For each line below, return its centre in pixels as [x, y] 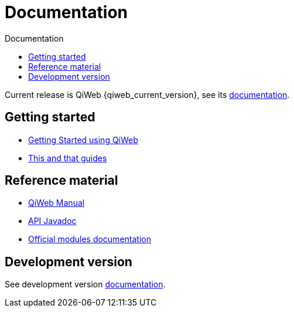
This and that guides [68, 158]
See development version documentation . [85, 284]
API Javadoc [52, 221]
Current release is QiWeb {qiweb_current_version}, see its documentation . [147, 94]
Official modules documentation [90, 239]
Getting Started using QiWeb [83, 140]
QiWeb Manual [57, 203]
